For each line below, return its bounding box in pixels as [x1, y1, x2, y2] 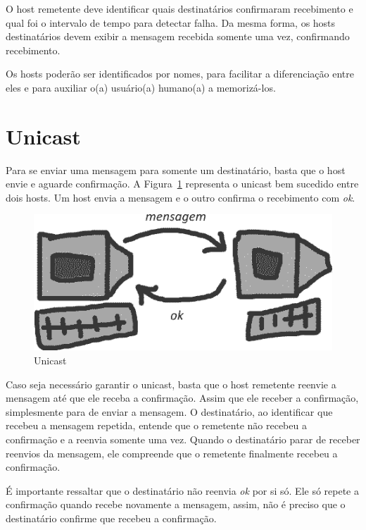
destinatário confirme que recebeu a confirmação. [6, 510, 217, 525]
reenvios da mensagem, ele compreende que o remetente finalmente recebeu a [6, 445, 338, 460]
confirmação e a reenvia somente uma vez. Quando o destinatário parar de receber [6, 432, 360, 446]
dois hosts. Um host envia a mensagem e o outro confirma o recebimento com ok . [6, 190, 355, 204]
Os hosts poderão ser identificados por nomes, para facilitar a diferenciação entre [6, 66, 355, 81]
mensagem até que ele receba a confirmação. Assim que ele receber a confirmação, [6, 390, 359, 405]
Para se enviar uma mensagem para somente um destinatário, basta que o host [6, 162, 346, 177]
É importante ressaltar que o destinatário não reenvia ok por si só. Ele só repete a [6, 483, 359, 498]
